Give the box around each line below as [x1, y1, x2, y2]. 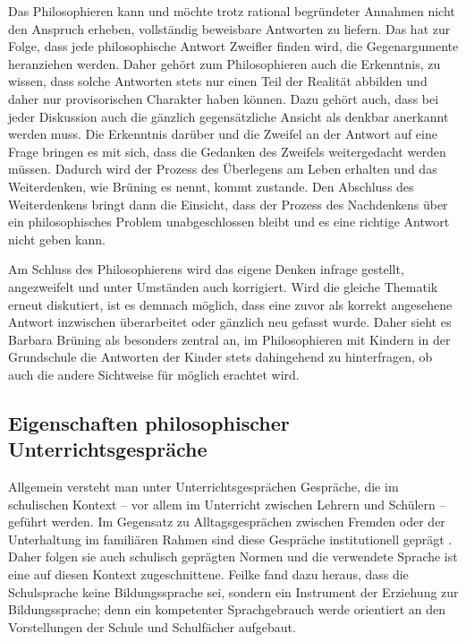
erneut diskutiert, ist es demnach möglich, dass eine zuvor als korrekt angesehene [8, 295, 453, 313]
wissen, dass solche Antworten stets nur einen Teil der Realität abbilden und [8, 72, 428, 90]
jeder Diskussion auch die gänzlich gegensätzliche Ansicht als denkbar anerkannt [8, 107, 449, 125]
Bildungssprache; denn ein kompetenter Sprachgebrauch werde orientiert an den [8, 600, 446, 619]
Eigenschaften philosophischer [8, 408, 290, 436]
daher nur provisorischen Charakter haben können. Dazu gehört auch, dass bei [8, 89, 439, 107]
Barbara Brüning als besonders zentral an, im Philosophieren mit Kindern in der [8, 330, 451, 348]
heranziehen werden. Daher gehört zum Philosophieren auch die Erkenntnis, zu [8, 54, 441, 73]
